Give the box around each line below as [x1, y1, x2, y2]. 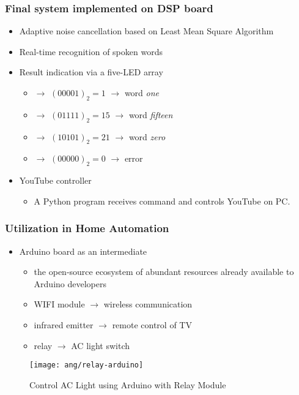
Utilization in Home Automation [5, 220, 169, 236]
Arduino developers [34, 277, 106, 290]
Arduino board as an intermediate [19, 244, 147, 257]
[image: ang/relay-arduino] [29, 361, 144, 370]
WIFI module [34, 298, 85, 310]
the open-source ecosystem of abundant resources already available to [34, 265, 294, 278]
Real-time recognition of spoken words [19, 45, 163, 58]
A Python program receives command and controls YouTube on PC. [34, 194, 290, 207]
